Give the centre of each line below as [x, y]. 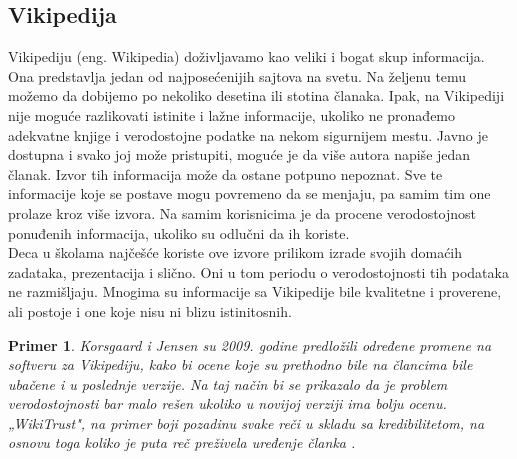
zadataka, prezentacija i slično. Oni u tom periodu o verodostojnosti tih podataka [258, 271]
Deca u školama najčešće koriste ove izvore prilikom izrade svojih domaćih [235, 252]
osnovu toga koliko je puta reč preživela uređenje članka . [182, 442]
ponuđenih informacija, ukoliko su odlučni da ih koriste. [179, 232]
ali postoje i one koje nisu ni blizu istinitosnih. [150, 310]
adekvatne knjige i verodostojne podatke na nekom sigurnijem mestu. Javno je [248, 134]
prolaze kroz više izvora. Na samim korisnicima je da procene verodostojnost [242, 212]
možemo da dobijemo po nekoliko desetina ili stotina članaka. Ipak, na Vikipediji [256, 95]
